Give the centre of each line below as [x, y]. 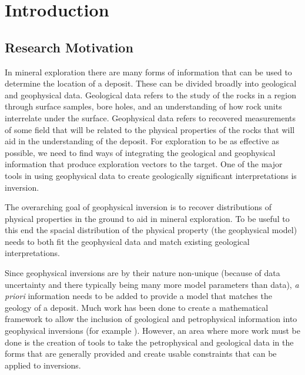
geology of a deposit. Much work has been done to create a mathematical [137, 307]
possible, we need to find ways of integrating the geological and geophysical [140, 152]
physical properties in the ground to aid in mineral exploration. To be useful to [147, 218]
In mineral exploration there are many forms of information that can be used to [148, 72]
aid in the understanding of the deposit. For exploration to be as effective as [142, 141]
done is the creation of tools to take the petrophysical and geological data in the [149, 342]
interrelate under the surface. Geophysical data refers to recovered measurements [150, 117]
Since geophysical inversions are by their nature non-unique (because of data [143, 273]
